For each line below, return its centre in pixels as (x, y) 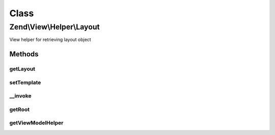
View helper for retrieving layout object (50, 40)
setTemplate (25, 82)
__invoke (20, 96)
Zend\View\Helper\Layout (55, 27)
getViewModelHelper (36, 123)
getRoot (20, 109)
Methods (24, 54)
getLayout (22, 69)
